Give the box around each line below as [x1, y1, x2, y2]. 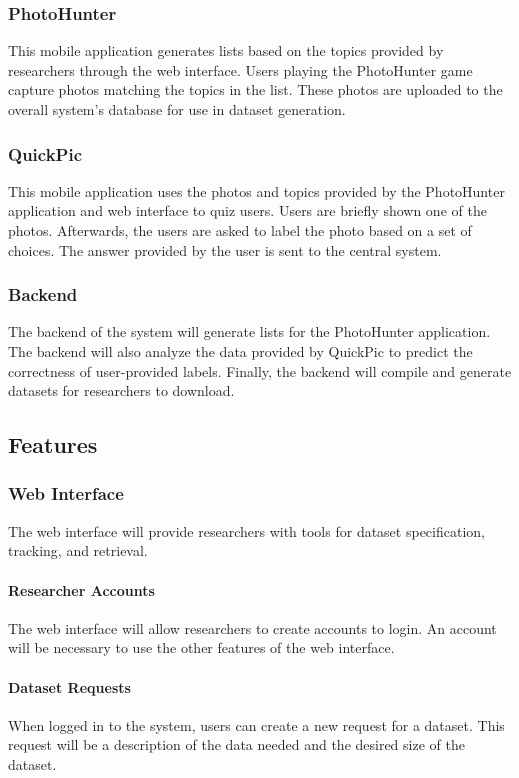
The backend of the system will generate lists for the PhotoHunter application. [8, 321, 491, 342]
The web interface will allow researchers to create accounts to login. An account [8, 617, 497, 638]
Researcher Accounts [8, 579, 155, 600]
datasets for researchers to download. [8, 380, 235, 401]
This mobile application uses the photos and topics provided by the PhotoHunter [8, 180, 505, 201]
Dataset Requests [8, 676, 131, 697]
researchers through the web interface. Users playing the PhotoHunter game [8, 59, 473, 80]
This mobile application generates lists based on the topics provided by [8, 40, 444, 61]
